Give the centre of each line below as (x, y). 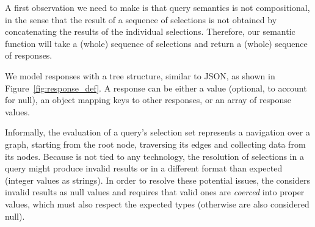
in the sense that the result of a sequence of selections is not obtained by (141, 19)
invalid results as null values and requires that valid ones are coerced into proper (155, 192)
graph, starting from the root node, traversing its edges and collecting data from (155, 144)
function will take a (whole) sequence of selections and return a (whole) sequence (156, 43)
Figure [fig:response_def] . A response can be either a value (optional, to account (156, 88)
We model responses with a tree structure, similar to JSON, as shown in (140, 75)
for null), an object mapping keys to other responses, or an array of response (148, 100)
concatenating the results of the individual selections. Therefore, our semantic (150, 31)
